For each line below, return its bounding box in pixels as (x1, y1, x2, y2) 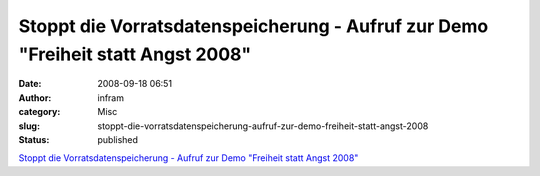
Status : (18, 133, 50, 145)
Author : (18, 91, 52, 104)
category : (18, 106, 61, 118)
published (97, 133, 139, 145)
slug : (18, 120, 40, 132)
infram (97, 91, 125, 104)
